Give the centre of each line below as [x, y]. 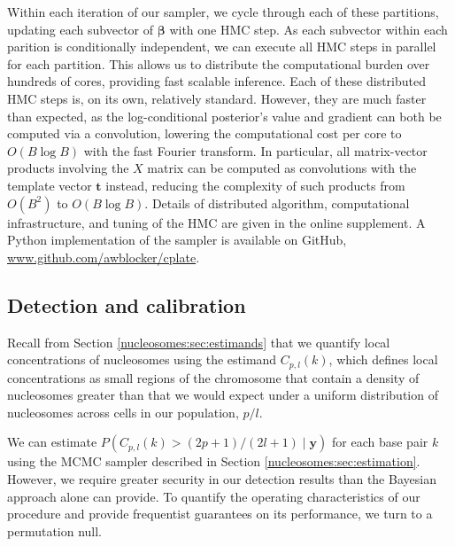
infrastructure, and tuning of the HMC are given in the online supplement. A [216, 222]
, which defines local [383, 359]
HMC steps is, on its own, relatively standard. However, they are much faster [217, 98]
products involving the [68, 168]
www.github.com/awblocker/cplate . [104, 257]
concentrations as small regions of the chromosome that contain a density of [213, 377]
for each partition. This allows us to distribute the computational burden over [219, 63]
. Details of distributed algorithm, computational [277, 203]
